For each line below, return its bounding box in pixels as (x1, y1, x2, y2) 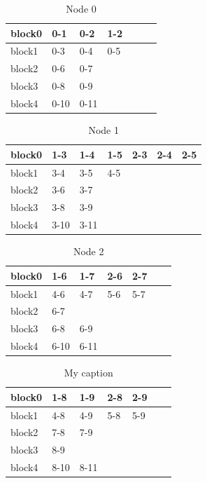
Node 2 (73, 244, 104, 259)
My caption (64, 365, 113, 380)
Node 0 (66, 1, 97, 15)
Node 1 (88, 123, 119, 137)
